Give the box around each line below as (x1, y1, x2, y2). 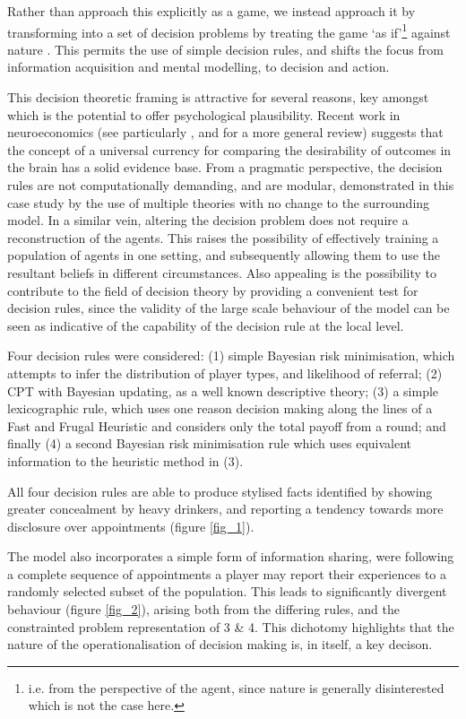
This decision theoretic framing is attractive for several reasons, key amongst (7, 88, 429, 107)
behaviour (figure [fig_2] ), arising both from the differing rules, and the (7, 600, 400, 619)
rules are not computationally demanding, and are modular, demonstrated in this (7, 176, 454, 194)
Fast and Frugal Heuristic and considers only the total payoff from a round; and (7, 416, 446, 435)
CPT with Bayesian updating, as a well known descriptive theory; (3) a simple (7, 381, 439, 400)
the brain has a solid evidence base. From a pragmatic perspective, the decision (7, 158, 443, 177)
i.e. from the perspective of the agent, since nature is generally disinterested (28, 678, 444, 697)
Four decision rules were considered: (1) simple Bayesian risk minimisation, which (7, 346, 455, 365)
